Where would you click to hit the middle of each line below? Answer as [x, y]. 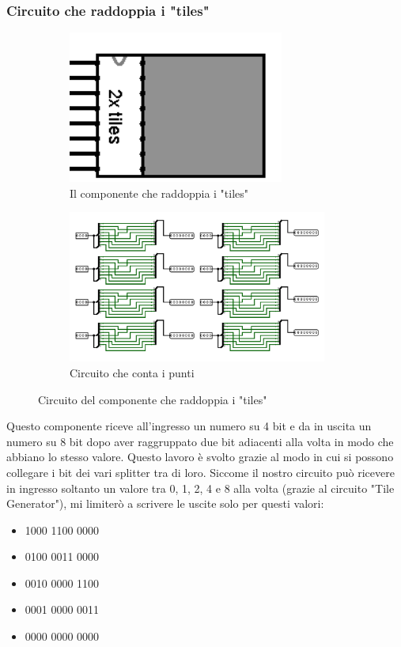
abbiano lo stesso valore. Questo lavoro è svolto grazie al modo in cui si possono [200, 457]
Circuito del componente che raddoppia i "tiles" [153, 399]
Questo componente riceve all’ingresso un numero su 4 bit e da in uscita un [189, 426]
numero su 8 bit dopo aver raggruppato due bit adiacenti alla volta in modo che [200, 441]
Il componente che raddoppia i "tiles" [159, 193]
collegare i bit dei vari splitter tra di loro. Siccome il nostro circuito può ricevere [200, 472]
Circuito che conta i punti [132, 372]
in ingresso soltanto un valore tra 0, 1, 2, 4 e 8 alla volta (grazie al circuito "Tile [200, 488]
